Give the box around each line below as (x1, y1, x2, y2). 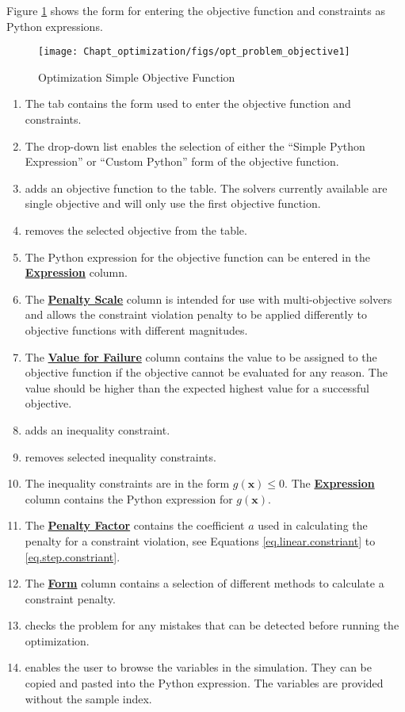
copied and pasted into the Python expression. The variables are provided (25, 675, 384, 691)
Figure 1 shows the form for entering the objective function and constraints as (6, 2, 385, 18)
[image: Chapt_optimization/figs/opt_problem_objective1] (38, 46, 350, 58)
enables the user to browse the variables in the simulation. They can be (25, 659, 372, 676)
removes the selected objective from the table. (25, 222, 247, 238)
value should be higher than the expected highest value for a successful (25, 379, 369, 396)
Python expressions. (6, 17, 103, 34)
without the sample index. (25, 690, 152, 706)
